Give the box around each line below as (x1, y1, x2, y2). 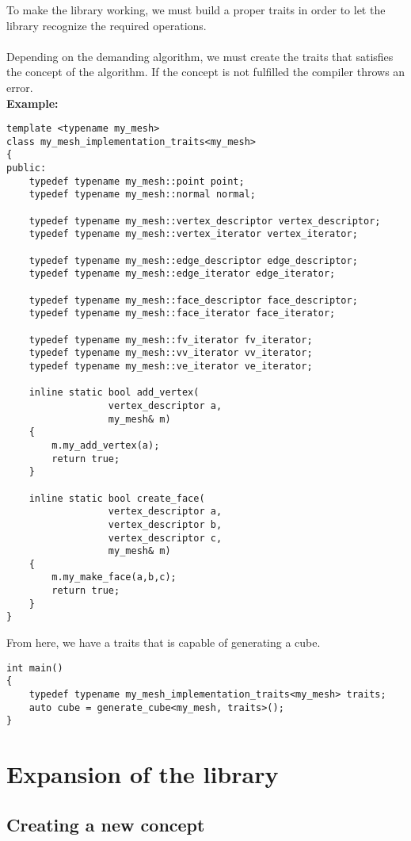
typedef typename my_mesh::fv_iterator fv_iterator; (29, 334, 313, 346)
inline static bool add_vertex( (29, 387, 200, 399)
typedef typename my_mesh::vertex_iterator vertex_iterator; (29, 228, 358, 240)
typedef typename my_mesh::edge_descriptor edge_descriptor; (29, 254, 358, 266)
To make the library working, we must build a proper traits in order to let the (6, 2, 386, 17)
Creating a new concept (6, 812, 205, 836)
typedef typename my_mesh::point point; (29, 175, 245, 187)
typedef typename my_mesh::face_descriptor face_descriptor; (29, 294, 358, 306)
